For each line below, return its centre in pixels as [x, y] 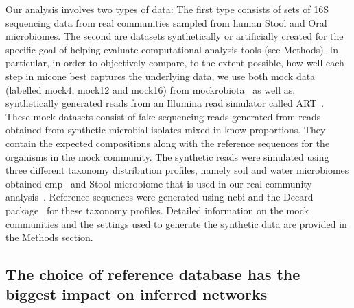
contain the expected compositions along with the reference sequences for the [168, 143]
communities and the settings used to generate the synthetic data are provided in [176, 223]
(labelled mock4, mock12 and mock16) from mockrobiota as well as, [151, 89]
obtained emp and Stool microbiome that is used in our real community [159, 183]
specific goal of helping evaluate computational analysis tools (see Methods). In [172, 49]
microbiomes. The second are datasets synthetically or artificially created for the [175, 36]
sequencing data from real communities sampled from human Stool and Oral [166, 22]
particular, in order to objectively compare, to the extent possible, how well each [175, 63]
